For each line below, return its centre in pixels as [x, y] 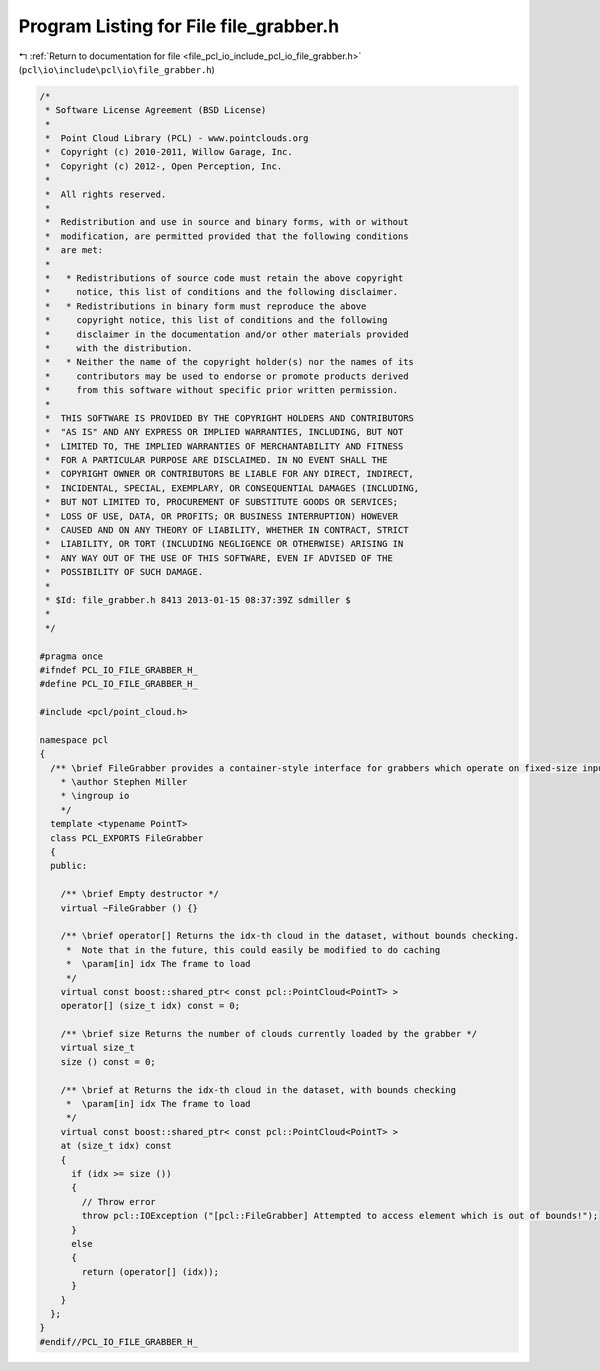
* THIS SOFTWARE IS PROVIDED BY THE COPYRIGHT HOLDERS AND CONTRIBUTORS [230, 418]
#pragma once [71, 656]
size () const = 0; [108, 1061]
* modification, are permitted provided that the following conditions [227, 236]
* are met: [74, 250]
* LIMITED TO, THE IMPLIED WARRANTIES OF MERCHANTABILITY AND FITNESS [224, 446]
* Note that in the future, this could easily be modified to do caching [253, 949]
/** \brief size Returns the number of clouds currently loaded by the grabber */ [269, 1034]
